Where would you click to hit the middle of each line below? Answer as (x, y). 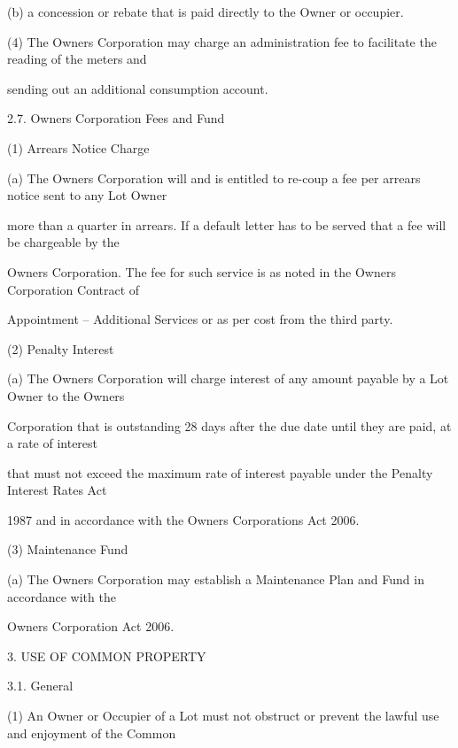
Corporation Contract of (74, 289)
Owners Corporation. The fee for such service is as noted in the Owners (202, 271)
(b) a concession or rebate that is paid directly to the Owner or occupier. (206, 12)
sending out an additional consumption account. (138, 88)
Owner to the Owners (66, 395)
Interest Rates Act (57, 490)
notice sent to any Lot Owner (87, 195)
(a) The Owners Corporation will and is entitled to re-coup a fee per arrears (214, 177)
